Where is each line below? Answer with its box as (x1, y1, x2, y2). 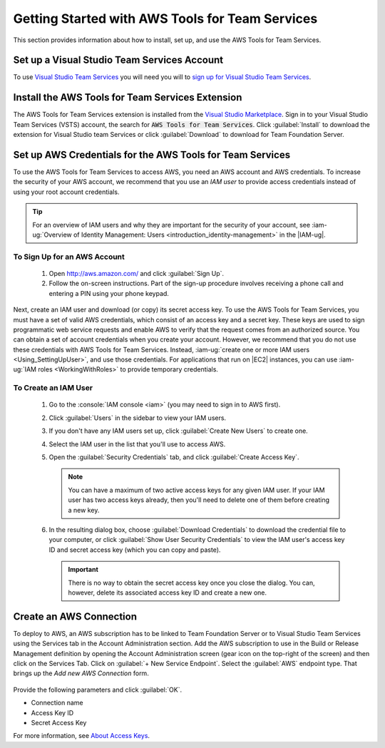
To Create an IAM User (13, 383, 93, 393)
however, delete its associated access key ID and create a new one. (68, 588, 267, 597)
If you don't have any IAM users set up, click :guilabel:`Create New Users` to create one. (48, 426, 308, 435)
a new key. (68, 506, 100, 514)
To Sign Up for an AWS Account (13, 252, 125, 262)
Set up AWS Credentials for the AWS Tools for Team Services (13, 148, 291, 160)
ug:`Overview (32, 230, 72, 239)
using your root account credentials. (13, 188, 120, 196)
